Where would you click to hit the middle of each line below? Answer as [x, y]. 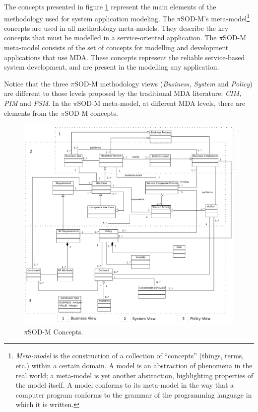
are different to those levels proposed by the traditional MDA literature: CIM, [123, 93]
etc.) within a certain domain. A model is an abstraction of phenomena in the [134, 366]
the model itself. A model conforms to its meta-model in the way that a [125, 385]
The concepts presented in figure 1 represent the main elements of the [110, 6]
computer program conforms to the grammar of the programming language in [134, 394]
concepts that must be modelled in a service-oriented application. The [110, 38]
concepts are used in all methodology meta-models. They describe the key [116, 28]
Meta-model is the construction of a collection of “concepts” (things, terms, [130, 356]
